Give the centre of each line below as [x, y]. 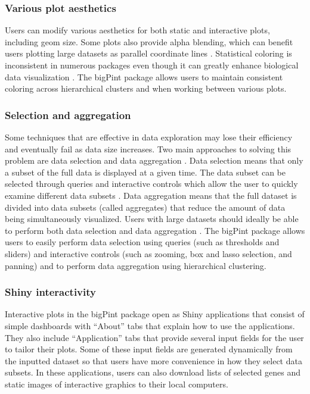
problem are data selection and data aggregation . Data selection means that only [154, 160]
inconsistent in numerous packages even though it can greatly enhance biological [152, 65]
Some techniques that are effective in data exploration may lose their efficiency [149, 137]
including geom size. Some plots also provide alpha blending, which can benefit [149, 41]
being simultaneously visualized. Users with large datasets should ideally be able [152, 219]
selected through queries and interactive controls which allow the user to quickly [151, 184]
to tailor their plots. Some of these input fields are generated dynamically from [149, 349]
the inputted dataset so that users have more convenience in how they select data [154, 360]
